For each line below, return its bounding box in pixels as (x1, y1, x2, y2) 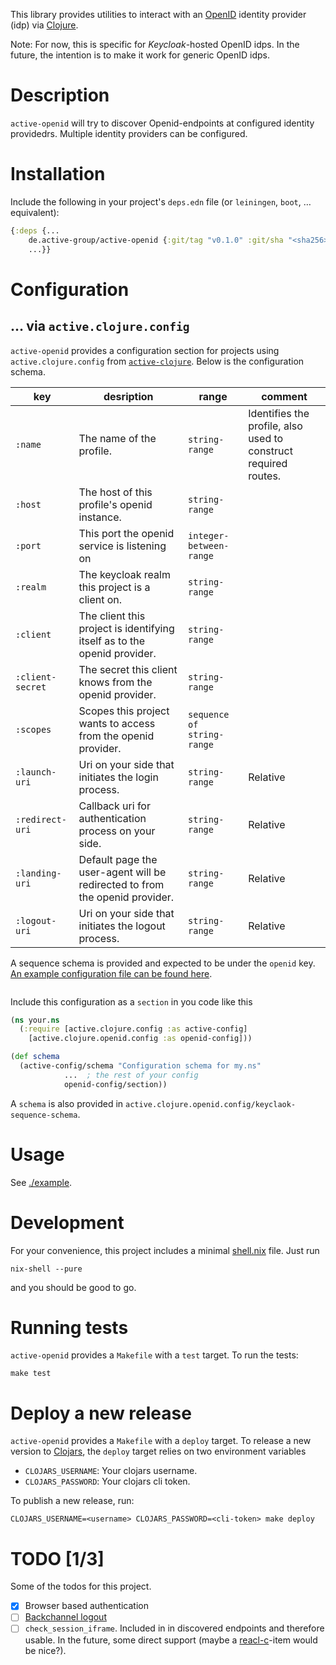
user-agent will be (78, 865, 167, 879)
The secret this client (78, 662, 178, 676)
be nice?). (24, 1644, 67, 1656)
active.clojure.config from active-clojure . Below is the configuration (10, 355, 305, 367)
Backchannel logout (24, 1611, 107, 1623)
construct (248, 444, 293, 458)
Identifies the (248, 406, 310, 420)
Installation (10, 163, 106, 186)
